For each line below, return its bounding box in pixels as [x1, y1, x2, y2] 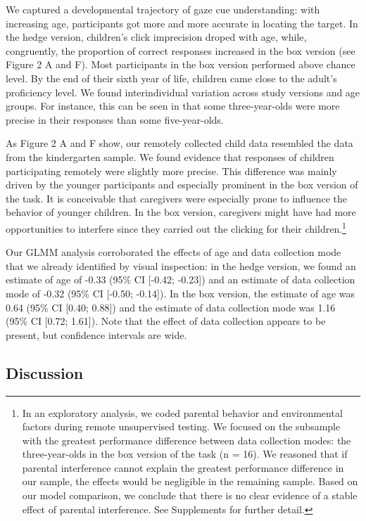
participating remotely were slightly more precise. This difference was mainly [6, 163, 337, 178]
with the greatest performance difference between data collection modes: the [22, 432, 351, 447]
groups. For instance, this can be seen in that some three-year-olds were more [6, 98, 340, 113]
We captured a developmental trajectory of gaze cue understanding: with [6, 2, 320, 16]
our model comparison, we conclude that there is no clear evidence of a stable [22, 488, 358, 503]
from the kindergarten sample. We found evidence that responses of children [6, 149, 334, 164]
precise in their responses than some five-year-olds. [6, 112, 224, 127]
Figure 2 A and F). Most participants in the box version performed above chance [6, 57, 355, 72]
